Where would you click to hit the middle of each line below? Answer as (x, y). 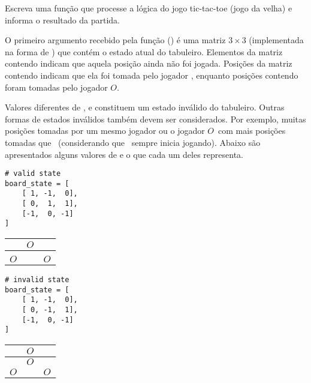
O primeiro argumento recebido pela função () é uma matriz (115, 40)
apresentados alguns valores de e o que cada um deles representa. (124, 154)
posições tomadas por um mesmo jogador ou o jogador (105, 131)
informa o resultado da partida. (62, 20)
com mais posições (252, 131)
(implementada (276, 40)
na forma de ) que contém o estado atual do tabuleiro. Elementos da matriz (144, 51)
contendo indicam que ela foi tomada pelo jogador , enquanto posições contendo (152, 75)
